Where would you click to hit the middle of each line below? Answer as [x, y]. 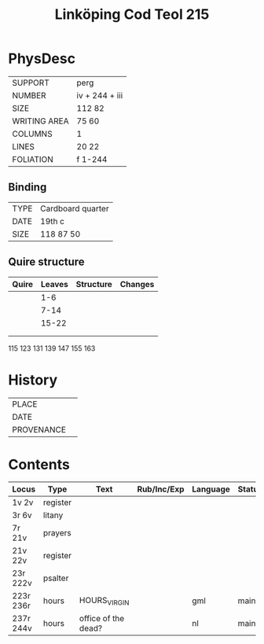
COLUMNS [32, 134]
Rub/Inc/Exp [161, 489]
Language [211, 489]
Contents [39, 464]
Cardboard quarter [75, 208]
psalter [56, 578]
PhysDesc [42, 59]
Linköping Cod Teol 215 [132, 15]
